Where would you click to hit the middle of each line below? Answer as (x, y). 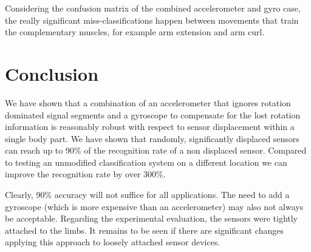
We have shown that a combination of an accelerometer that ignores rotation (148, 102)
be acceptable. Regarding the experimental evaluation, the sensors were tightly (152, 218)
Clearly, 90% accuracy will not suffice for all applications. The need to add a (147, 195)
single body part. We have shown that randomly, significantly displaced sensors (152, 138)
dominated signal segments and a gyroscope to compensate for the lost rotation (153, 114)
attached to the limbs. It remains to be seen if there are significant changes (144, 230)
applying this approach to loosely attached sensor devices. (113, 242)
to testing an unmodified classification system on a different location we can (146, 162)
